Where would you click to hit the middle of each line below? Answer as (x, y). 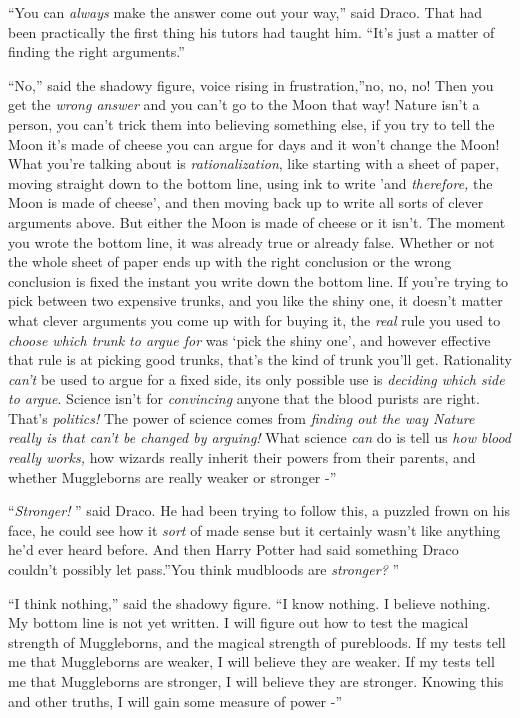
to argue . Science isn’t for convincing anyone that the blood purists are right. (244, 398)
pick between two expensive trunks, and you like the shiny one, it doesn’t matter (255, 300)
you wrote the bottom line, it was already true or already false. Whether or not (251, 241)
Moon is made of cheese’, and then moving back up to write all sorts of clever (246, 202)
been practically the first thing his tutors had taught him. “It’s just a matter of (251, 31)
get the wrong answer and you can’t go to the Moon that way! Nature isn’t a (244, 104)
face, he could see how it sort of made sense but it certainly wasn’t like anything (254, 529)
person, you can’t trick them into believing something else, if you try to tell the (251, 123)
